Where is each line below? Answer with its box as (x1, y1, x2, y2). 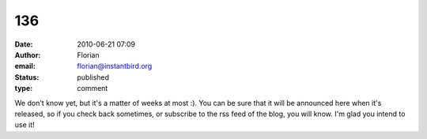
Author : (14, 50, 41, 59)
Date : (14, 39, 33, 49)
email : (14, 62, 36, 71)
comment (77, 84, 108, 93)
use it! (14, 120, 35, 130)
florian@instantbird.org (77, 62, 153, 71)
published (77, 72, 110, 82)
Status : (14, 72, 40, 82)
